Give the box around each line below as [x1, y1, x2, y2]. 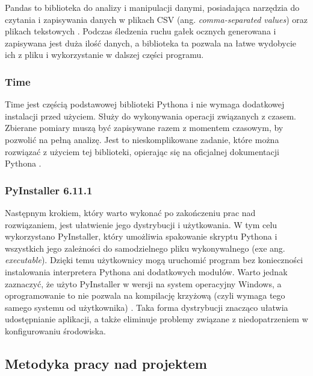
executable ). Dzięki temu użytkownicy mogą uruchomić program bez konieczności [5, 253, 303, 266]
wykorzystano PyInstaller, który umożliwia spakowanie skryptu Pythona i [5, 230, 277, 243]
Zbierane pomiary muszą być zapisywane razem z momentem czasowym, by [5, 121, 284, 134]
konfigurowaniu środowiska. [5, 324, 106, 337]
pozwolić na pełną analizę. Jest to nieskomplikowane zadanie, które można [5, 133, 279, 145]
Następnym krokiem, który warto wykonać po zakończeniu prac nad [5, 206, 256, 218]
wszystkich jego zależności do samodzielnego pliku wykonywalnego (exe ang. [5, 241, 285, 254]
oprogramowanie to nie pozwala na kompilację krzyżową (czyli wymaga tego [5, 289, 285, 302]
